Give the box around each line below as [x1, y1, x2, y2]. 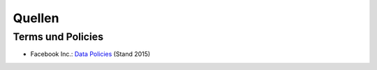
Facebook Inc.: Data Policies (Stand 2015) [30, 50, 151, 58]
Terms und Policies [13, 30, 104, 43]
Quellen [13, 10, 59, 26]
